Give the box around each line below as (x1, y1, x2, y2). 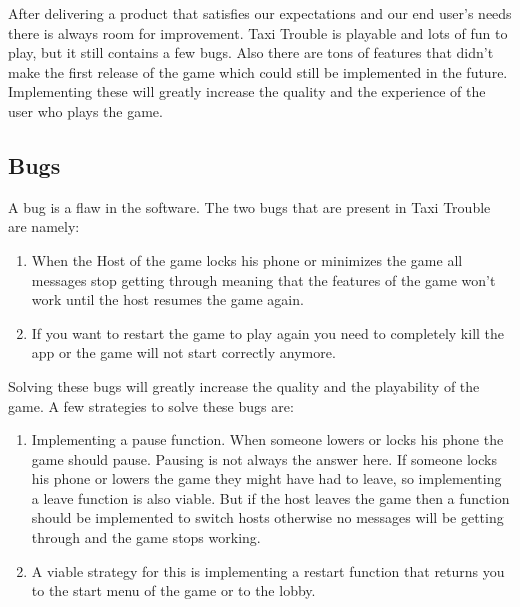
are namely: (8, 216, 80, 237)
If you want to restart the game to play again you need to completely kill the (31, 322, 505, 343)
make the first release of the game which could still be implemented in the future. (8, 61, 508, 82)
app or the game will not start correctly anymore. (31, 342, 336, 363)
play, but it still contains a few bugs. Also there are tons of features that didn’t (8, 42, 494, 63)
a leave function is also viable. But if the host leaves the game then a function (31, 487, 510, 508)
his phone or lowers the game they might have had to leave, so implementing (31, 468, 502, 489)
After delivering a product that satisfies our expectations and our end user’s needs (8, 3, 512, 23)
